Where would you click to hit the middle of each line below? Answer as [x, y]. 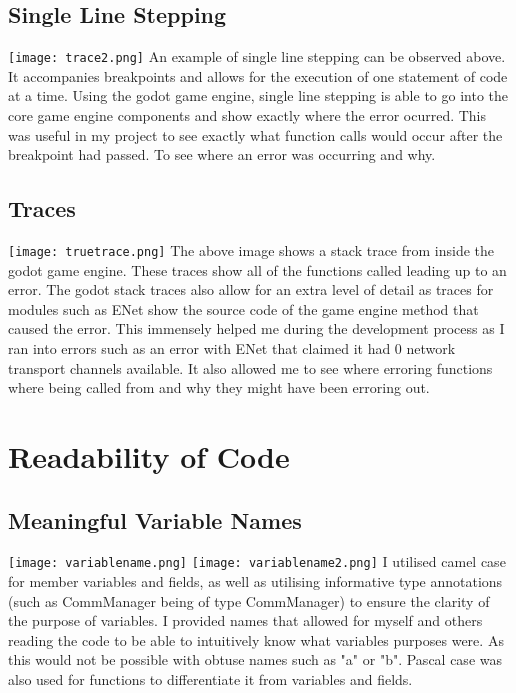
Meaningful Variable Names [155, 519]
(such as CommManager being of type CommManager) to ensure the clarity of [249, 600]
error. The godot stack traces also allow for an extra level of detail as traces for [251, 289]
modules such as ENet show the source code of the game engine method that [243, 308]
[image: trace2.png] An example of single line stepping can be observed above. [257, 56]
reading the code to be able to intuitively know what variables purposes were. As [256, 639]
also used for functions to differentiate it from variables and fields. [210, 679]
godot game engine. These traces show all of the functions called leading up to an [257, 269]
